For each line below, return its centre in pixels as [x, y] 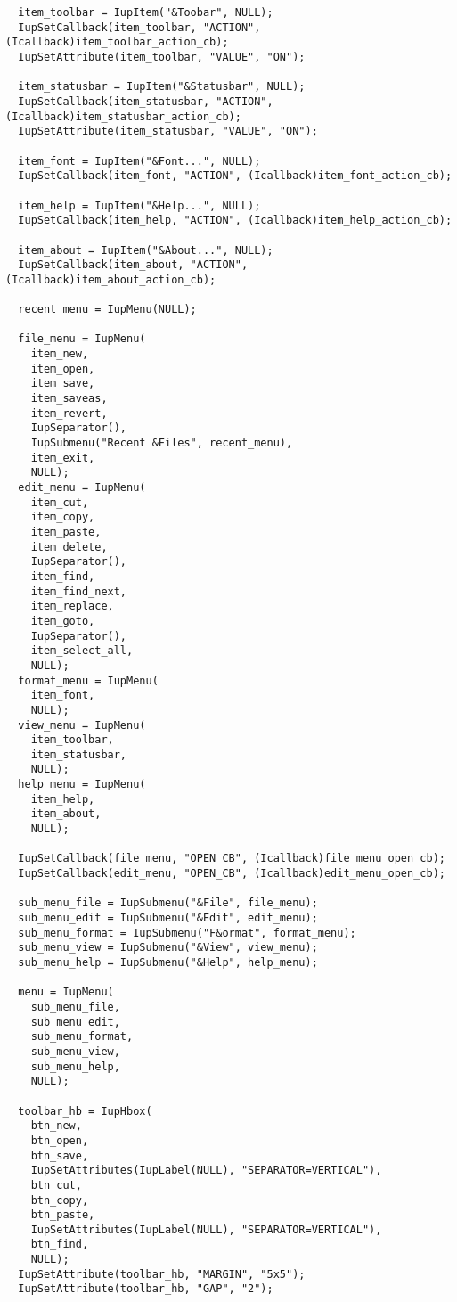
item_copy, [63, 517]
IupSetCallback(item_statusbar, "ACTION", [146, 101]
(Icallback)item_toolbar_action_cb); [117, 42]
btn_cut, [56, 1185]
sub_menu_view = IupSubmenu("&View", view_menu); [168, 948]
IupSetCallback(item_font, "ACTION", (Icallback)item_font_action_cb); [235, 176]
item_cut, [60, 502]
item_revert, [69, 413]
